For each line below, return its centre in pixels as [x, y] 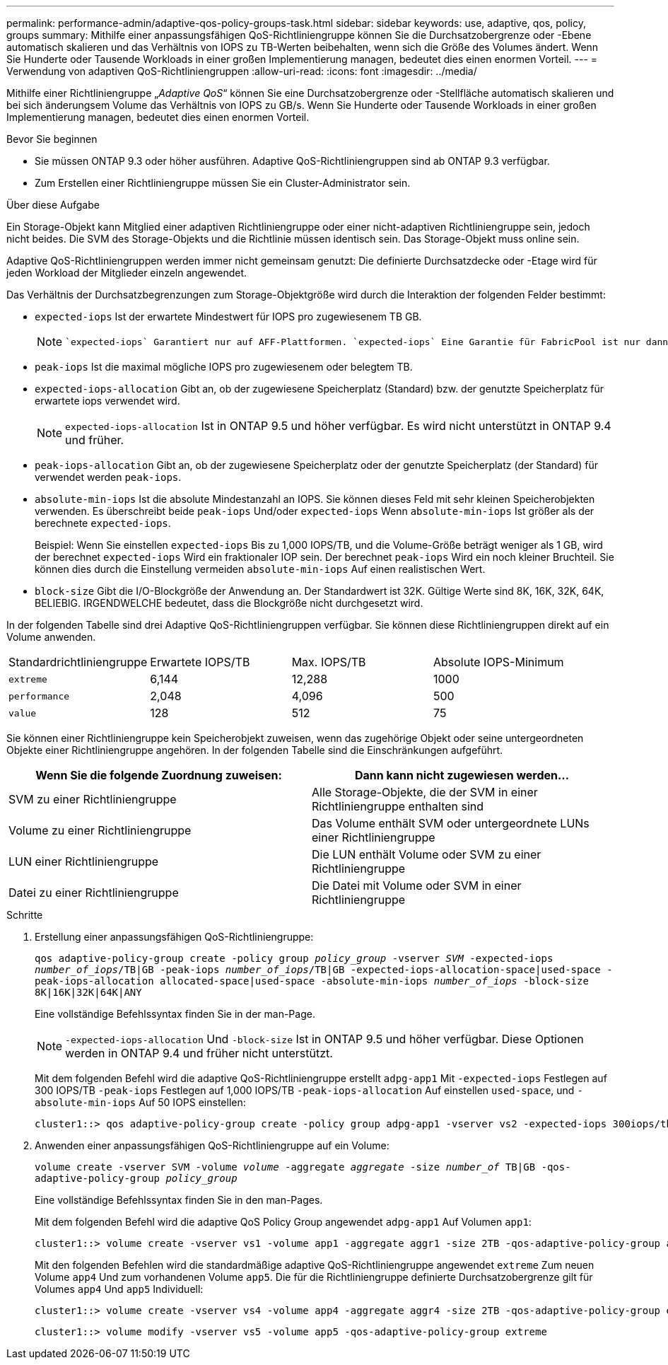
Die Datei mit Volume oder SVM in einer [417, 885]
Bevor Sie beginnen [52, 139]
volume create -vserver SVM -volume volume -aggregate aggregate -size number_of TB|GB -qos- [303, 1167]
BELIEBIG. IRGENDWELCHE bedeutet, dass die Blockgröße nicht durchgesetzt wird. [229, 603]
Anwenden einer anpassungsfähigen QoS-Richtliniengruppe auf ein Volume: [212, 1145]
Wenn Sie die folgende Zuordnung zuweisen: [159, 775]
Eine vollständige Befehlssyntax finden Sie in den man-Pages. [179, 1200]
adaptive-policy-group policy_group [136, 1178]
